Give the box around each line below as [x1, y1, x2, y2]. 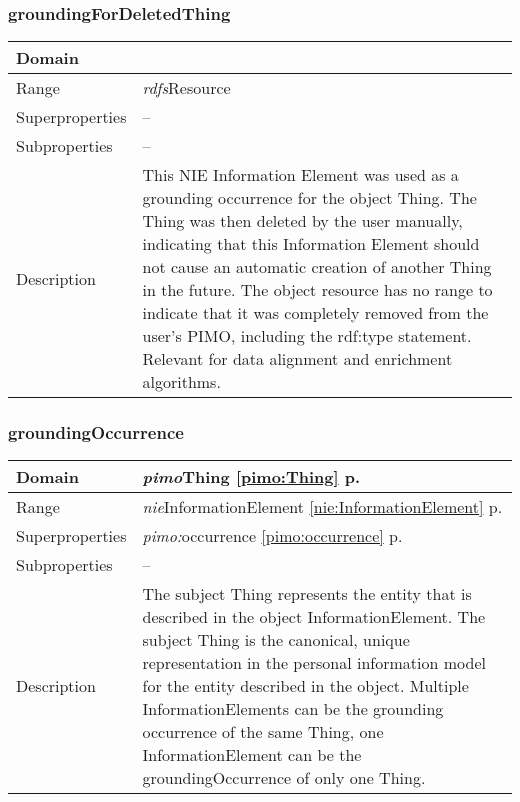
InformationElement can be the [142, 743, 362, 767]
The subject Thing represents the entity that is [142, 582, 472, 606]
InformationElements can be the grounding [142, 697, 444, 721]
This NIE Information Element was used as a [142, 163, 459, 187]
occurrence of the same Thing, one [142, 720, 384, 744]
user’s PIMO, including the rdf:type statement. [142, 324, 472, 348]
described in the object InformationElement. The [142, 605, 486, 629]
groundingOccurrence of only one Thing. [142, 766, 426, 790]
